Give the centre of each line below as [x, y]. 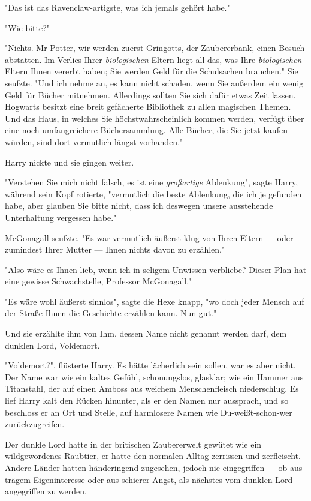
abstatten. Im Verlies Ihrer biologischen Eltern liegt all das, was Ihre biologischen [153, 59]
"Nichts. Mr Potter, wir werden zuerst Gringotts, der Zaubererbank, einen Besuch [155, 48]
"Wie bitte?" [28, 27]
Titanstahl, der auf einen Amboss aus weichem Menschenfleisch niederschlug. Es [152, 388]
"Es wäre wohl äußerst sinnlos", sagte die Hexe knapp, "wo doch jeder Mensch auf [155, 301]
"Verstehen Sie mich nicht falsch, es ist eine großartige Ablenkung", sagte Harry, [152, 182]
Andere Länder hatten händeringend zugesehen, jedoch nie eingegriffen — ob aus [154, 467]
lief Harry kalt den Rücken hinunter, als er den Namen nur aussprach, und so [147, 400]
